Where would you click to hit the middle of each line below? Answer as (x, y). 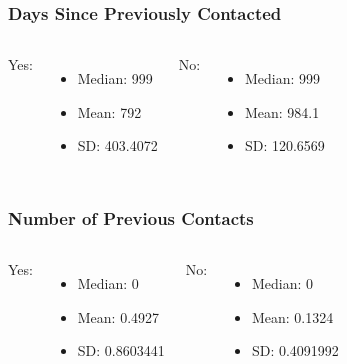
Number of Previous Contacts (131, 217)
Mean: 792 (109, 111)
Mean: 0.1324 (292, 316)
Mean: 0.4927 (118, 316)
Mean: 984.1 (282, 111)
